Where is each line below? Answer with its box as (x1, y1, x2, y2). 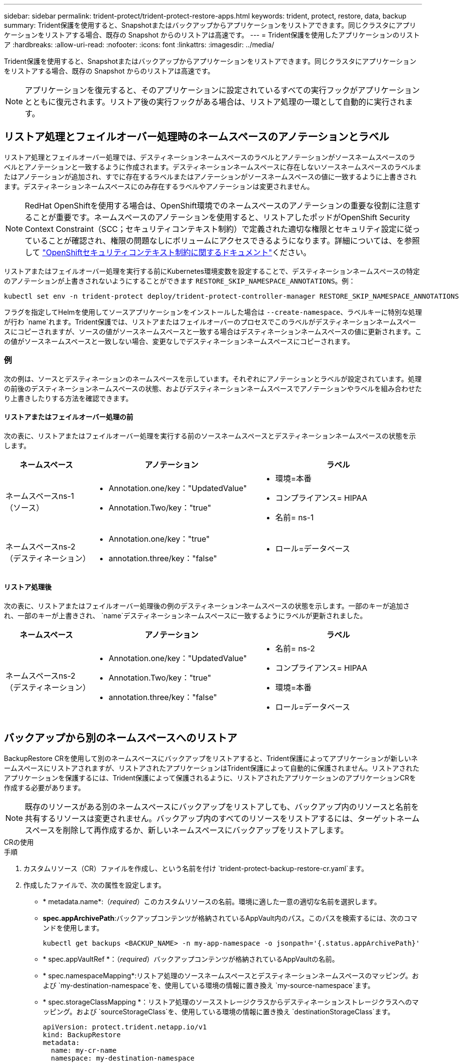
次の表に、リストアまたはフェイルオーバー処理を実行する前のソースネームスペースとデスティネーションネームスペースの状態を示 (4, 431, 416, 440)
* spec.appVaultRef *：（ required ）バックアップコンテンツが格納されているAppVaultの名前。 (43, 954, 339, 963)
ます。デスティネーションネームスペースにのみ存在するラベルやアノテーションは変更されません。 (4, 182, 314, 190)
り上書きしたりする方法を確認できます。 (4, 394, 133, 402)
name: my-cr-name (51, 1046, 117, 1054)
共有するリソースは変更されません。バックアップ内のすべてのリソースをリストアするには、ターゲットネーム (25, 813, 420, 823)
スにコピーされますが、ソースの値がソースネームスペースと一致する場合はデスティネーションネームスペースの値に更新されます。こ (4, 327, 422, 336)
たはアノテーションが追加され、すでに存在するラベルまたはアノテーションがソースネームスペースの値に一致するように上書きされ (4, 172, 417, 181)
